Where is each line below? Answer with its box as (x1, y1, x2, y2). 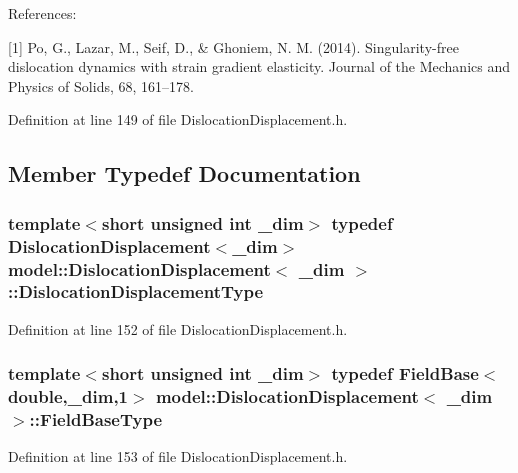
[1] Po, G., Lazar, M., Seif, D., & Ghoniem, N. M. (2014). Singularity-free (8, 36, 459, 57)
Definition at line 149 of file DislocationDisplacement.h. (8, 109, 348, 130)
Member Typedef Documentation (8, 158, 361, 189)
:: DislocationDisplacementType (8, 279, 264, 304)
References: (8, 3, 77, 23)
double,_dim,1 (8, 384, 129, 409)
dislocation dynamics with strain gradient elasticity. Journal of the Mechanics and (8, 56, 511, 77)
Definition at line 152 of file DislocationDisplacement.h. (8, 318, 348, 339)
